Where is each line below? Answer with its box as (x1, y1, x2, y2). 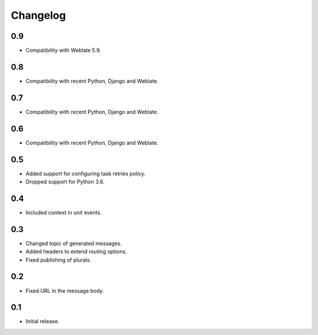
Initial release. (25, 318, 59, 325)
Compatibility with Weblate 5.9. (25, 47, 101, 54)
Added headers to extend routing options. (25, 248, 127, 255)
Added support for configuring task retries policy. (25, 170, 146, 177)
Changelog (11, 9, 66, 22)
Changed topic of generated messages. (25, 240, 122, 247)
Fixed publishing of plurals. (25, 256, 91, 263)
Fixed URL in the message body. (25, 287, 104, 294)
